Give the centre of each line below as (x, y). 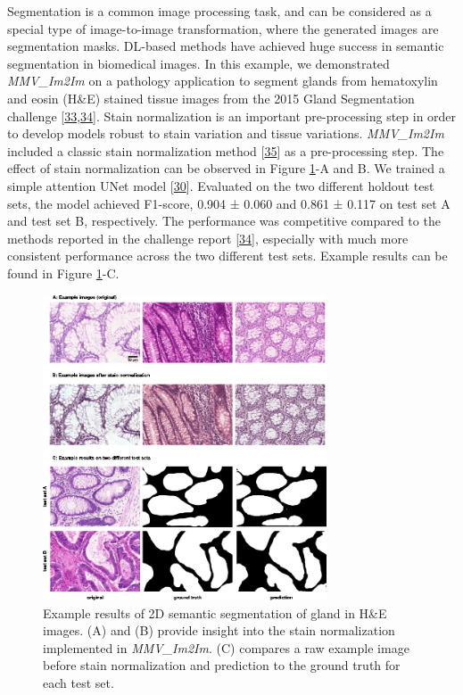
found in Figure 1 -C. (63, 273)
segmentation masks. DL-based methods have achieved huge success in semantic (226, 46)
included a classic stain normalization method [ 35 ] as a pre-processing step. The (226, 150)
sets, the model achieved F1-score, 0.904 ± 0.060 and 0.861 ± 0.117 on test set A (229, 203)
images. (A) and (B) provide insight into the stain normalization (219, 630)
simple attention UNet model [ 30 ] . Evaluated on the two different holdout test (221, 185)
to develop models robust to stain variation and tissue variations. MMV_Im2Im (226, 133)
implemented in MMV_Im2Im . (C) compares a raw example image (226, 647)
